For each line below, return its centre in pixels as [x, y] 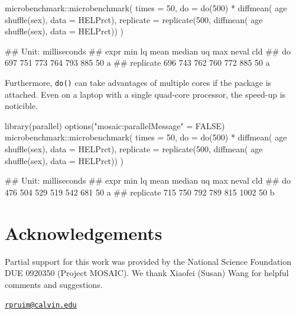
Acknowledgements [84, 233]
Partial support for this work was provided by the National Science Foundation [148, 261]
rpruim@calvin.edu [41, 305]
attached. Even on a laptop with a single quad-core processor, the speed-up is [145, 94]
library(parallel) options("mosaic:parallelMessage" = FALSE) [115, 125]
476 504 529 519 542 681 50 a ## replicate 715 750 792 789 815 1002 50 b [140, 192]
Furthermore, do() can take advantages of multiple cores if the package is [138, 82]
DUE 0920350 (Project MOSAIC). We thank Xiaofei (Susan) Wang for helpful [147, 273]
